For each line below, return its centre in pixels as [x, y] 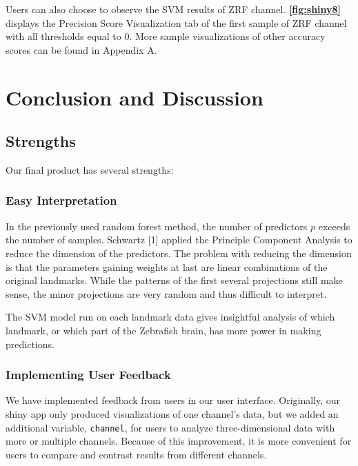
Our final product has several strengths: [90, 169]
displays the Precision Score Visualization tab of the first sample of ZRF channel [176, 22]
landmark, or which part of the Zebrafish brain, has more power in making [163, 330]
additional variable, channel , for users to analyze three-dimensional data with [170, 427]
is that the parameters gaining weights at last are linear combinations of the [167, 266]
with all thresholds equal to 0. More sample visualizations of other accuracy [166, 36]
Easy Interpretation [61, 200]
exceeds [334, 226]
